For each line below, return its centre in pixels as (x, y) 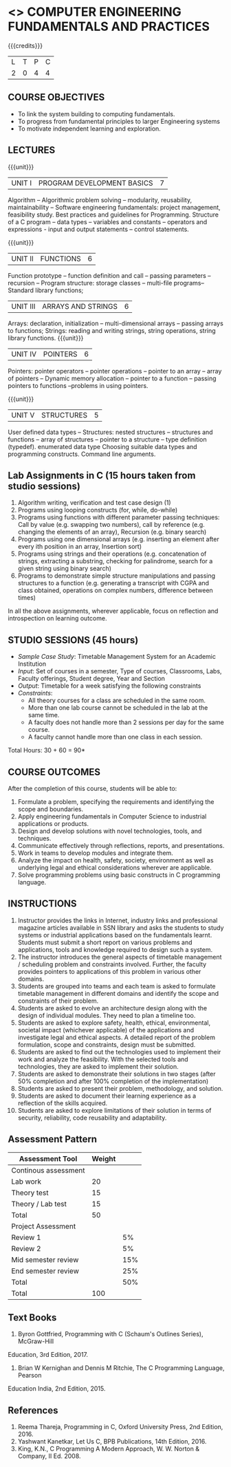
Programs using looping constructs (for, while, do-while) (98, 510)
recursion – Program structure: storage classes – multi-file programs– (106, 283)
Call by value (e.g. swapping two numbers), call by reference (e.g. (111, 525)
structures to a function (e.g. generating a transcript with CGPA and (113, 583)
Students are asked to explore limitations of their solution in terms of (114, 1110)
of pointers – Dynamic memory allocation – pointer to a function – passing (112, 378)
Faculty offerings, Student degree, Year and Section (91, 679)
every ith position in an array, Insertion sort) (80, 547)
